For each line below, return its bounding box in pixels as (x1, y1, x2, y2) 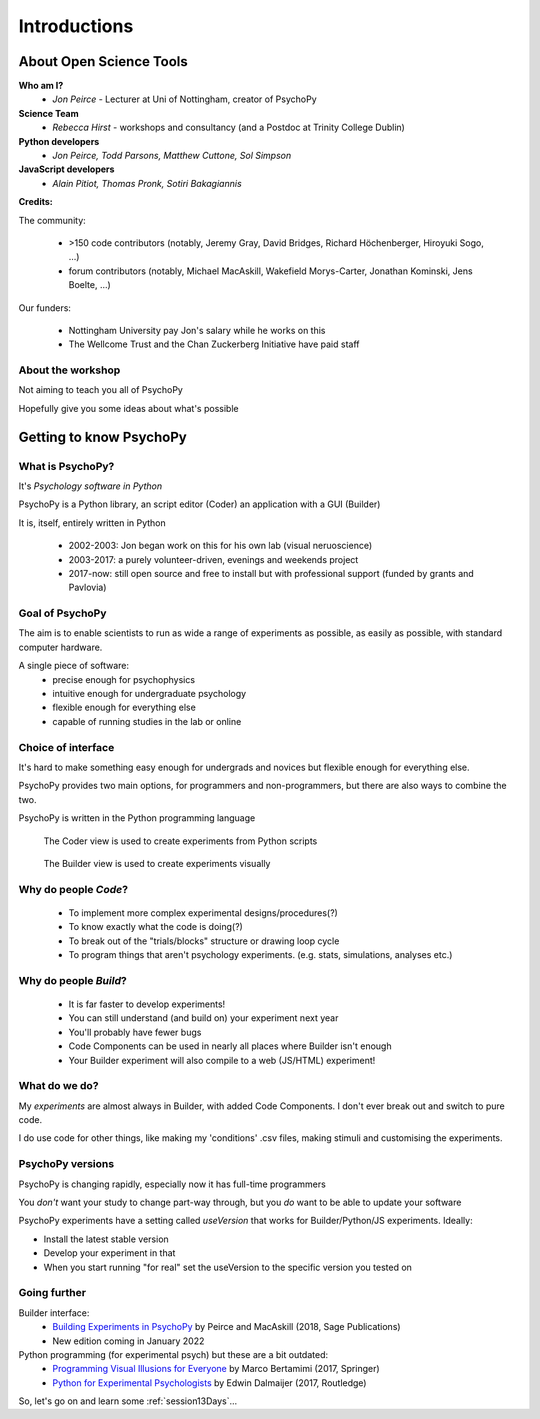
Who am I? (18, 80, 64, 92)
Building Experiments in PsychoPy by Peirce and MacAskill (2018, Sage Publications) (52, 1321, 401, 1333)
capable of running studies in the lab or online (52, 715, 242, 727)
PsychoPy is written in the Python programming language (18, 812, 256, 824)
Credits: (18, 196, 54, 208)
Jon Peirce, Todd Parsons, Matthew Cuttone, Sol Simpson (52, 150, 292, 162)
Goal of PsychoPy (18, 606, 107, 620)
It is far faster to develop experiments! (68, 998, 226, 1010)
